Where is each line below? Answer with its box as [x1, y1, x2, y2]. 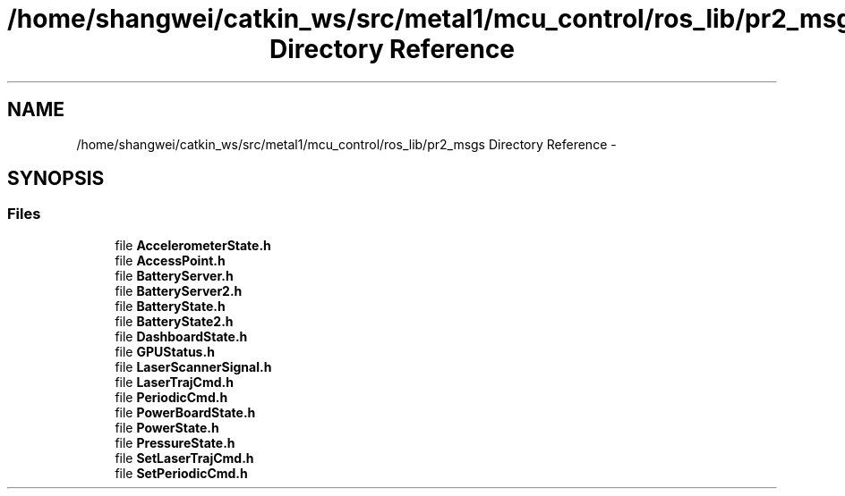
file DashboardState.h [115, 328, 248, 344]
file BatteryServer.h [115, 267, 234, 283]
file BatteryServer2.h [115, 282, 243, 298]
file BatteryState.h [115, 298, 226, 314]
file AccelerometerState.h [115, 237, 271, 253]
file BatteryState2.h [115, 313, 234, 329]
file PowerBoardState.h [115, 404, 256, 420]
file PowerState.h [115, 419, 219, 435]
